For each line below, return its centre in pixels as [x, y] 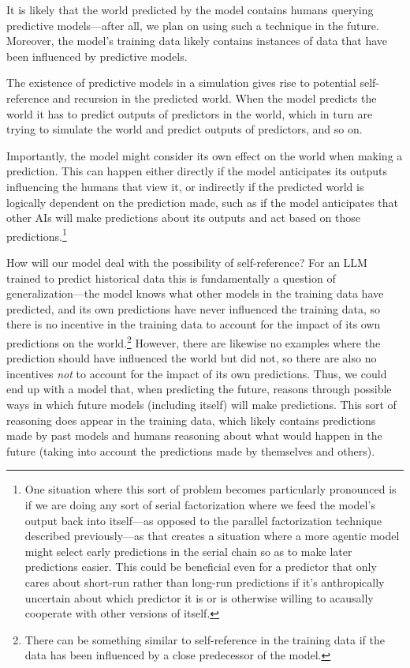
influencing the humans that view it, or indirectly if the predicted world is [185, 186]
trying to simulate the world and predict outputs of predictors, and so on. [184, 129]
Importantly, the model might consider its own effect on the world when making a [205, 155]
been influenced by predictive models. [97, 56]
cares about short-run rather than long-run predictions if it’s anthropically [205, 582]
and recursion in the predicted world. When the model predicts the [214, 98]
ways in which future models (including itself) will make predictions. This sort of [201, 404]
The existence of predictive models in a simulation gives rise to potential [181, 83]
